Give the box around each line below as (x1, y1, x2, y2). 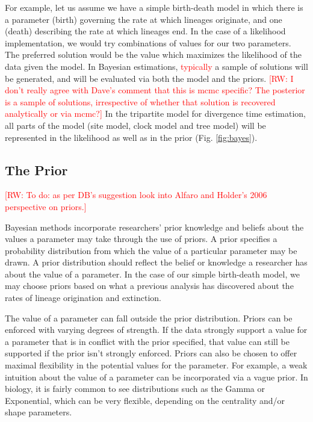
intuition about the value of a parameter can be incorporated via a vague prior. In (5, 370, 308, 383)
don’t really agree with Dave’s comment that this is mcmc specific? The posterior (5, 84, 305, 96)
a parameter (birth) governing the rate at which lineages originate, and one (5, 13, 282, 25)
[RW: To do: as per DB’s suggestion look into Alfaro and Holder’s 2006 (5, 188, 267, 201)
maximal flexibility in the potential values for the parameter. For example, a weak (5, 359, 308, 371)
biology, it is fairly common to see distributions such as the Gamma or (5, 382, 265, 395)
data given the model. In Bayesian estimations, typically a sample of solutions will (5, 60, 308, 72)
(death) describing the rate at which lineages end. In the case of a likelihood (5, 25, 286, 37)
